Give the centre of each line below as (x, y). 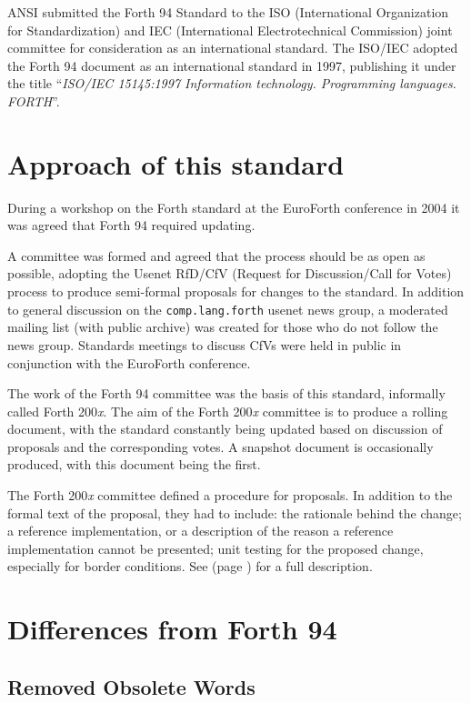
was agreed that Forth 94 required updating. (131, 225)
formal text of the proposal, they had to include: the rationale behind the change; (235, 512)
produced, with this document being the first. (134, 464)
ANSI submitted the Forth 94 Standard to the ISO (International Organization (228, 12)
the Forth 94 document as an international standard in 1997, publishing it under (232, 65)
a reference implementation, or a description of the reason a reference (200, 531)
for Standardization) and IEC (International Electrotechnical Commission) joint (230, 30)
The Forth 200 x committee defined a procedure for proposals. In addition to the (230, 495)
